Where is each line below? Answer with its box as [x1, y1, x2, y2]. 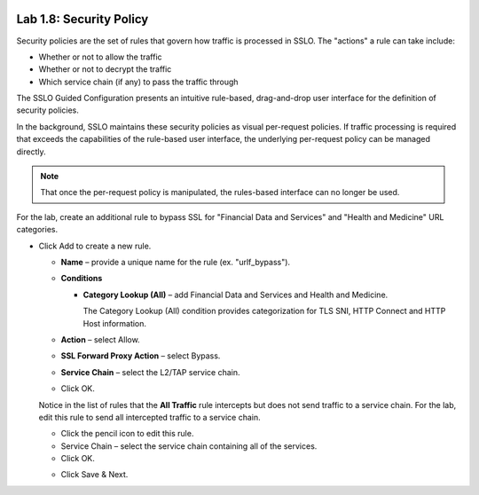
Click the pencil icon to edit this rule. [60, 428, 194, 439]
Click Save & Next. [60, 469, 129, 480]
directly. [16, 146, 46, 157]
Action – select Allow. [60, 334, 141, 345]
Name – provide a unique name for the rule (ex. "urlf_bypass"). [60, 256, 291, 267]
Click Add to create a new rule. [38, 240, 152, 251]
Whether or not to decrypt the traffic [38, 64, 172, 75]
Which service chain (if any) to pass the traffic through [38, 76, 239, 87]
